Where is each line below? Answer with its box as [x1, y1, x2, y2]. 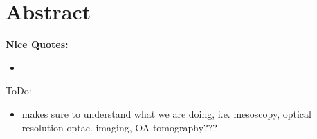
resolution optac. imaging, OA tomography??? [21, 120, 217, 134]
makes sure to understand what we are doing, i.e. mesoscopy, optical [21, 106, 311, 120]
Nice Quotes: [6, 37, 69, 52]
